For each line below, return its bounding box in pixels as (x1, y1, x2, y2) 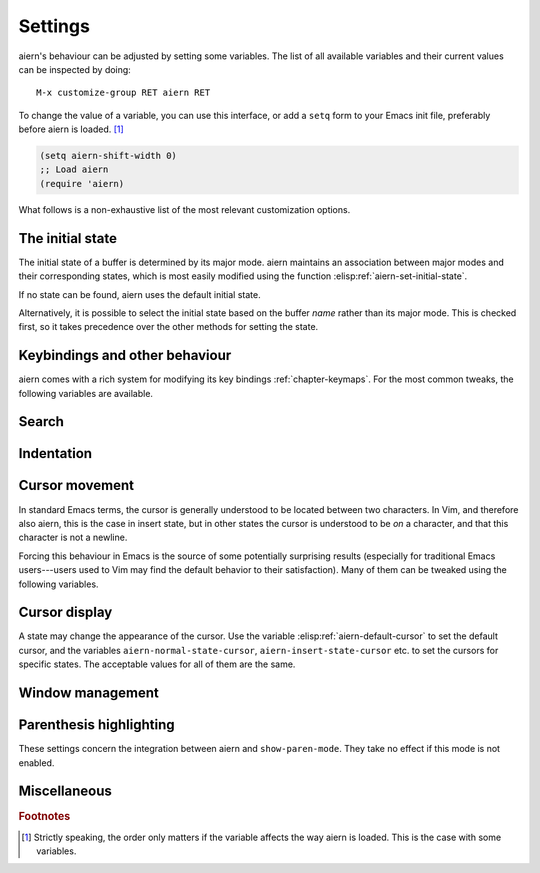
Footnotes (18, 810, 71, 824)
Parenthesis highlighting (18, 716, 175, 734)
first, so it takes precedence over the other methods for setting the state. (18, 321, 319, 333)
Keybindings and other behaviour (18, 347, 232, 364)
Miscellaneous (18, 783, 112, 800)
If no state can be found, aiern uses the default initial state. (18, 288, 261, 300)
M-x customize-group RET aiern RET (36, 87, 211, 99)
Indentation (18, 445, 93, 462)
